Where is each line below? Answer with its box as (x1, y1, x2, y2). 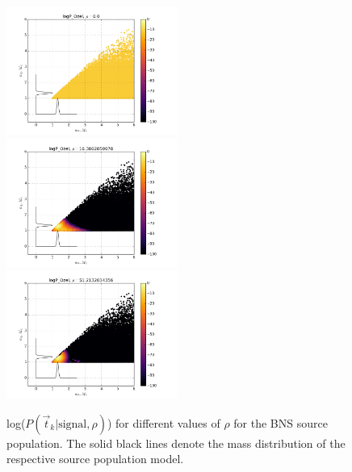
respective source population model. (6, 450, 184, 467)
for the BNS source (233, 414, 328, 431)
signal (58, 418, 87, 430)
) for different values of (107, 414, 220, 431)
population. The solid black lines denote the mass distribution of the (6, 434, 346, 451)
